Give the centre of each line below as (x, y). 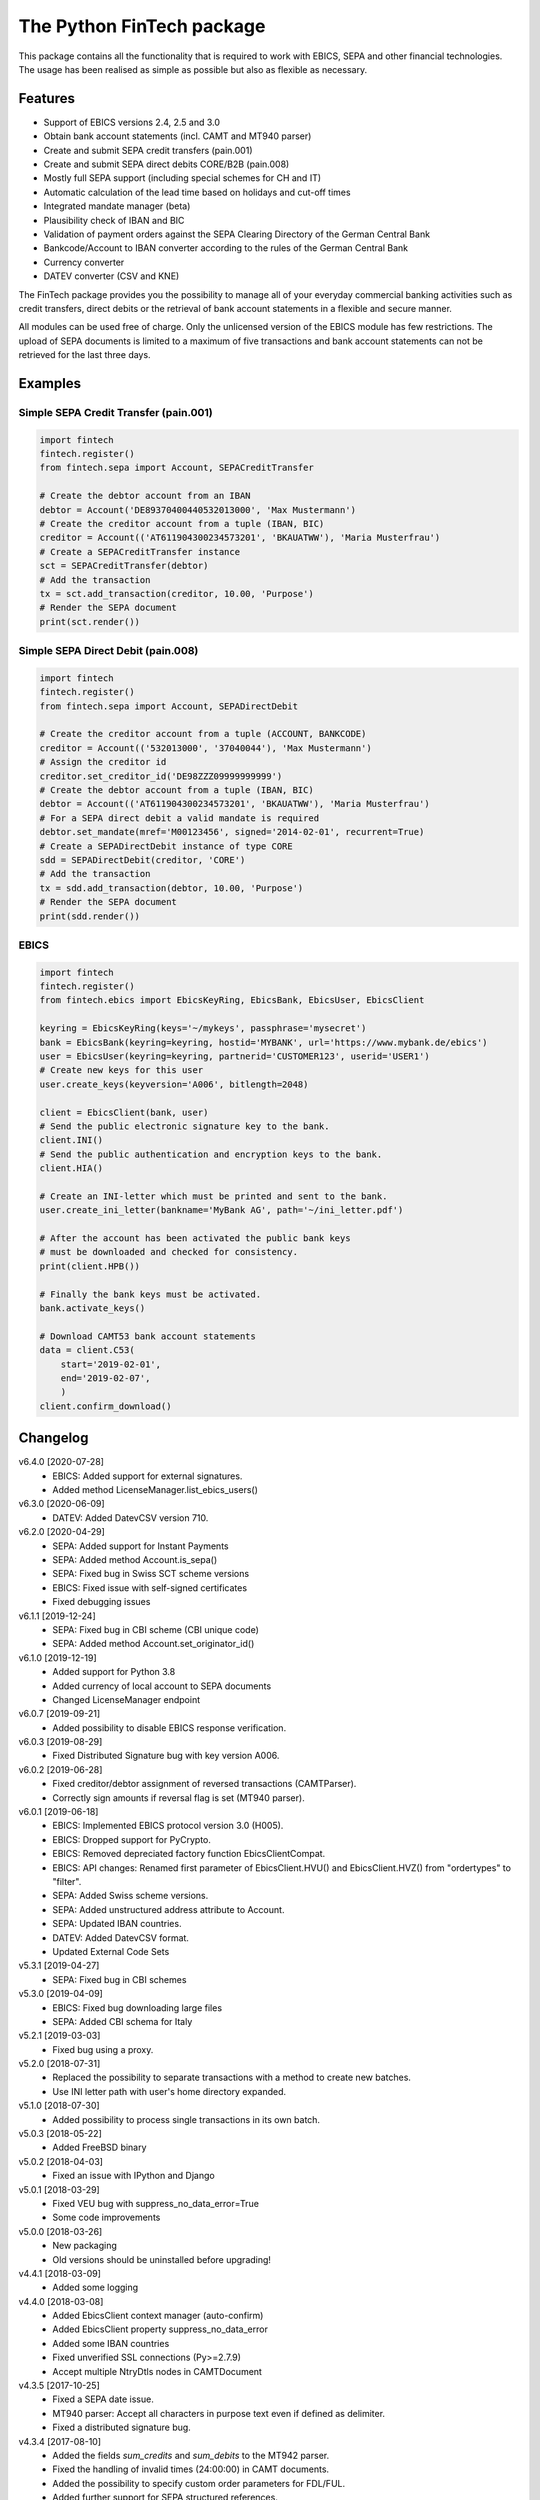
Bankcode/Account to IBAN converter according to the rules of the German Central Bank (226, 248)
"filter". (67, 1881)
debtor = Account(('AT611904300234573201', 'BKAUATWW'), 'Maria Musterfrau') (234, 804)
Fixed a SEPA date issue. (103, 2399)
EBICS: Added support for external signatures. (147, 1476)
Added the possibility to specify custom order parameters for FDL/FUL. (198, 2483)
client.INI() (71, 1140)
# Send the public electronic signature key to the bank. (184, 1126)
